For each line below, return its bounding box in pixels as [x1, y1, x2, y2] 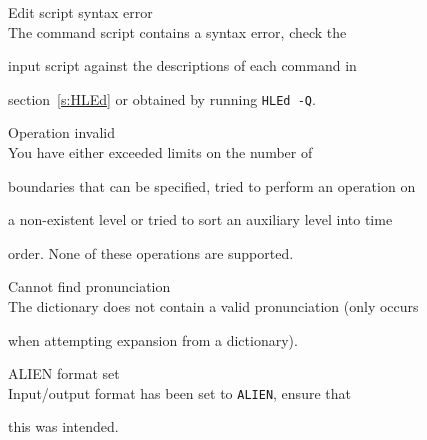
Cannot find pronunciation [8, 276, 171, 297]
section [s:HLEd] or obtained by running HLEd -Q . [8, 88, 316, 109]
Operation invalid [8, 122, 116, 143]
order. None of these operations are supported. [8, 242, 294, 263]
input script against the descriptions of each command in [8, 55, 357, 76]
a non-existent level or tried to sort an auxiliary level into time [8, 209, 393, 230]
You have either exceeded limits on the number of [8, 142, 313, 163]
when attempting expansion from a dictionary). [8, 329, 298, 350]
